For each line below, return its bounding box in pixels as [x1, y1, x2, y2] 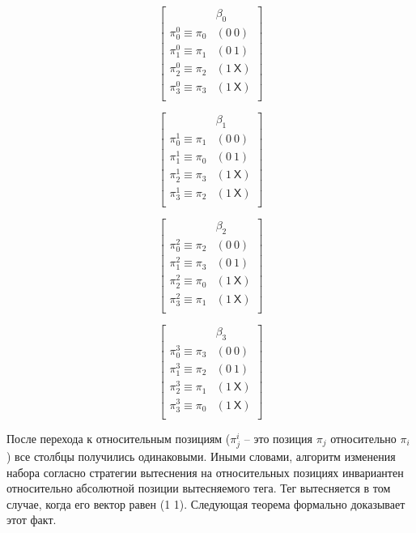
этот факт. [6, 511, 57, 528]
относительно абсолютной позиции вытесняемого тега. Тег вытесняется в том [6, 480, 391, 497]
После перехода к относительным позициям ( [6, 429, 231, 446]
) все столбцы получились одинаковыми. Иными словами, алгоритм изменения [6, 447, 396, 464]
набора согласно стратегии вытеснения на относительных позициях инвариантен [6, 463, 404, 480]
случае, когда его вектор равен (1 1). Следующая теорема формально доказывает [6, 495, 405, 512]
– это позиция [244, 429, 312, 446]
